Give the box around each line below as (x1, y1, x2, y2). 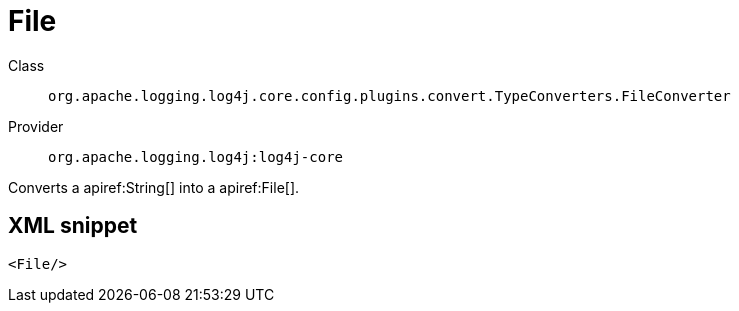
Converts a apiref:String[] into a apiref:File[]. (8, 178, 300, 196)
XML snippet (8, 213, 138, 239)
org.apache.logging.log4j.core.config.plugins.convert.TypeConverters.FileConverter (48, 87, 731, 104)
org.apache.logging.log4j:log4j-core (48, 148, 344, 165)
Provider (8, 117, 64, 135)
